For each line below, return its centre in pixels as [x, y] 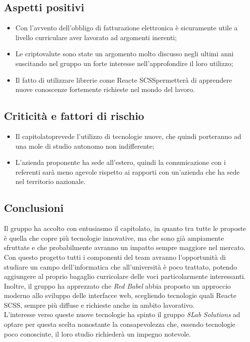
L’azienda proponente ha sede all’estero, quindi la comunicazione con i [121, 162]
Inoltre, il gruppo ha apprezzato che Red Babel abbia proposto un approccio [117, 285]
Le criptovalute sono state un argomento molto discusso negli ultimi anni [125, 54]
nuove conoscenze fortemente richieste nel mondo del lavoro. [105, 89]
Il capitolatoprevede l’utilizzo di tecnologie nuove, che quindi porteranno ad [128, 136]
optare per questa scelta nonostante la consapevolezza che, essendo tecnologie [120, 324]
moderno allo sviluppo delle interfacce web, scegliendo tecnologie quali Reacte [120, 295]
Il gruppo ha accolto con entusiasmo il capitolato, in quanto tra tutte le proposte [125, 228]
